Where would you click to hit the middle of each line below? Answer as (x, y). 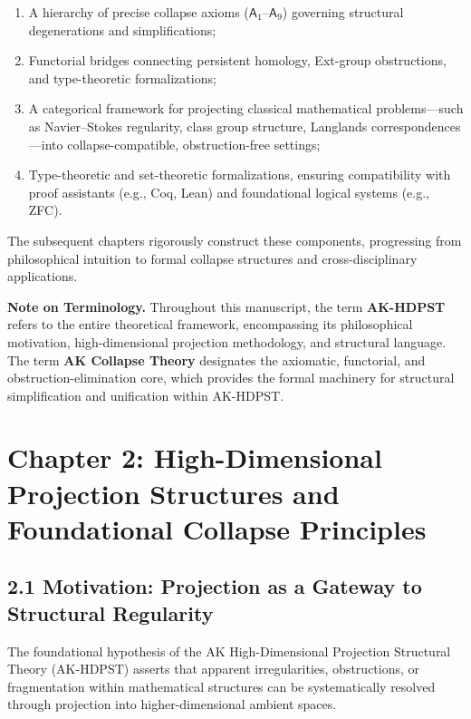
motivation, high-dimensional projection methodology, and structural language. (227, 341)
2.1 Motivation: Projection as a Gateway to (215, 586)
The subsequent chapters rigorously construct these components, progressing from (235, 240)
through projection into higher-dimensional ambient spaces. (172, 704)
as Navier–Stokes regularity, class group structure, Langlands (198, 126)
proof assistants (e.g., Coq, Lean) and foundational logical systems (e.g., (229, 192)
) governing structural (343, 12)
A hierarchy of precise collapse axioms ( (139, 12)
